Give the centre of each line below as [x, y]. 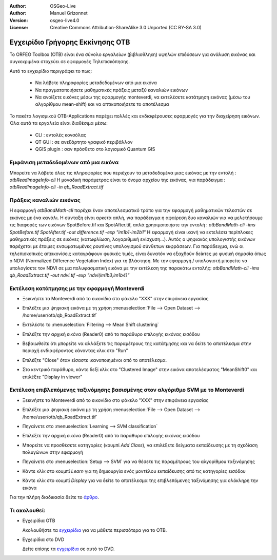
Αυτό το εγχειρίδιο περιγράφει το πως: [51, 71]
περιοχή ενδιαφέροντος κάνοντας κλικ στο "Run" [75, 351]
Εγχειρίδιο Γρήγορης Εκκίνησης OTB [70, 42]
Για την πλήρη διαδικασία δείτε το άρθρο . [54, 497]
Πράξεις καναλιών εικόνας [45, 200]
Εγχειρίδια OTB [39, 520]
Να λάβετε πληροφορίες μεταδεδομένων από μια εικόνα [96, 83]
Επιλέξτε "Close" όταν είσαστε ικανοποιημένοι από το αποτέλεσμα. [95, 360]
